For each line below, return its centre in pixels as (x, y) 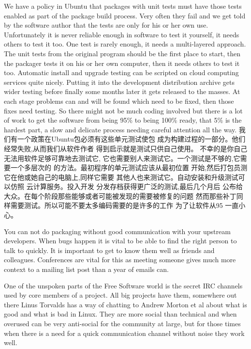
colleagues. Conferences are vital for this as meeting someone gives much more (120, 260)
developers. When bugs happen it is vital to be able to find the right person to (120, 241)
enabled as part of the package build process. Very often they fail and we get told (125, 15)
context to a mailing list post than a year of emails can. (86, 269)
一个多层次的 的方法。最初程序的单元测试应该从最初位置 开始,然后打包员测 (129, 167)
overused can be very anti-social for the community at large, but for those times (122, 323)
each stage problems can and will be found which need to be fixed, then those (119, 101)
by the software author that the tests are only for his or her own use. (106, 25)
